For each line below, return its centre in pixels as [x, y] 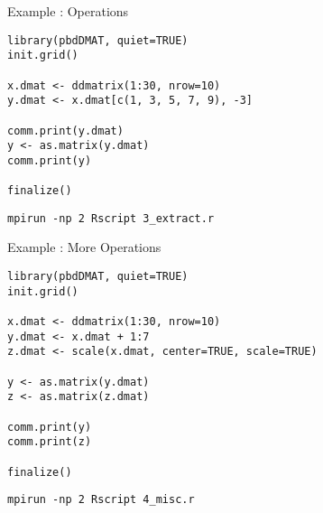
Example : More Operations [84, 247]
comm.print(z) [50, 442]
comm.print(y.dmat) [65, 131]
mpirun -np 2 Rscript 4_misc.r [101, 500]
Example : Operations [68, 11]
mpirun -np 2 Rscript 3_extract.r [111, 218]
